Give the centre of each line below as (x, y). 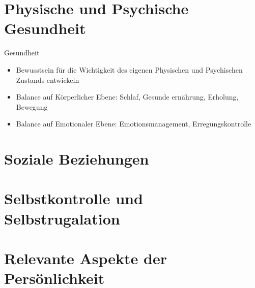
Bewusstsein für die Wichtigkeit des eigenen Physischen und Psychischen (129, 69)
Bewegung (32, 106)
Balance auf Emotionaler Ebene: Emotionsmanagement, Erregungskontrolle (134, 124)
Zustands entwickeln (48, 79)
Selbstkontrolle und (74, 198)
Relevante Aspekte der (86, 258)
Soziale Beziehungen (77, 159)
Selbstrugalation (62, 218)
